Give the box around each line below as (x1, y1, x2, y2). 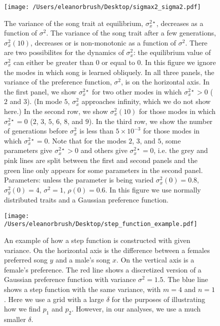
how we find (4, 303, 41, 314)
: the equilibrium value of (133, 47, 211, 57)
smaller (4, 314, 26, 324)
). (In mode (26, 96, 62, 106)
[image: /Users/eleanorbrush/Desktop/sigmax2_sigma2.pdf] (4, 3, 201, 10)
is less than (79, 125, 113, 136)
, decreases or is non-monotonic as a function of (30, 37, 176, 47)
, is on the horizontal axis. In (120, 76, 210, 87)
